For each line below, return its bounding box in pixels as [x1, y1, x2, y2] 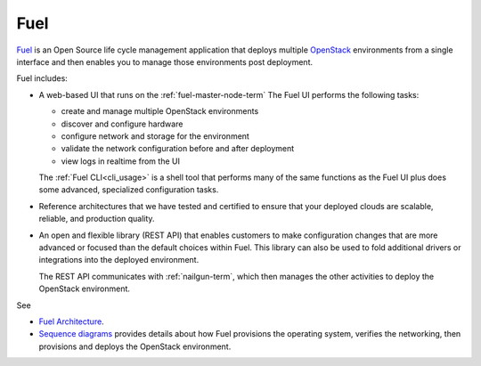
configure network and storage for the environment [61, 130, 249, 142]
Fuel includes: [16, 73, 69, 84]
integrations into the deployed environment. [38, 255, 200, 265]
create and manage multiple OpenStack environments [61, 106, 259, 117]
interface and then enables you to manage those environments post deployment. [16, 56, 314, 67]
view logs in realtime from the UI [61, 156, 180, 167]
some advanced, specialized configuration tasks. [38, 184, 219, 195]
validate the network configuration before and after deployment [61, 143, 295, 154]
